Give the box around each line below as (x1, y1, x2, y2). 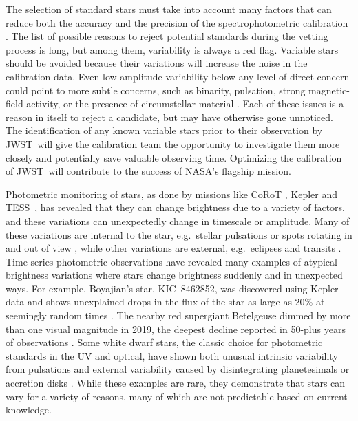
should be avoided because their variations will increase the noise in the (6, 56, 308, 70)
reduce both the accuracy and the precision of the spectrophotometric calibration (6, 15, 348, 30)
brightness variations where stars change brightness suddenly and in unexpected (6, 268, 343, 282)
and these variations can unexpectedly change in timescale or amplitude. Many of (6, 213, 350, 228)
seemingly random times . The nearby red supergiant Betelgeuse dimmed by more (6, 308, 351, 323)
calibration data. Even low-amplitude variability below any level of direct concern (6, 69, 350, 83)
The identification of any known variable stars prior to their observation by (6, 123, 323, 138)
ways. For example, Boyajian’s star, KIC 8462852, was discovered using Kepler (6, 281, 339, 295)
